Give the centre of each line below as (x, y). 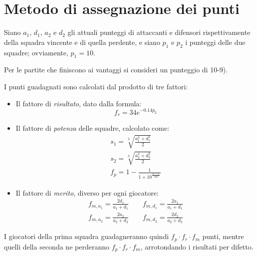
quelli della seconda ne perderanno (57, 246)
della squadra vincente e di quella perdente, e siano (82, 42)
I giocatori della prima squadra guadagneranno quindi (87, 236)
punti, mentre (223, 236)
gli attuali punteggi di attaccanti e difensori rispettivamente (159, 32)
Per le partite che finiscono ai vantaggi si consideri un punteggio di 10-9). (116, 70)
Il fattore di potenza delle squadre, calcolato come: (93, 128)
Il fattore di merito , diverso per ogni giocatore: (87, 192)
